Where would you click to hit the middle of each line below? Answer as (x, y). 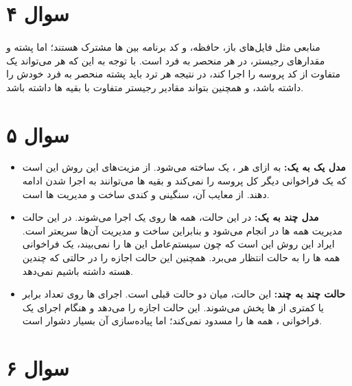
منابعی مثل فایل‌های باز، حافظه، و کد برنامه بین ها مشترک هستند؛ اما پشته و (163, 46)
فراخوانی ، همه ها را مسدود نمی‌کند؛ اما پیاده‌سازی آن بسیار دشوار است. (172, 321)
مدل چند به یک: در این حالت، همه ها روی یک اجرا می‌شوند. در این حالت (171, 217)
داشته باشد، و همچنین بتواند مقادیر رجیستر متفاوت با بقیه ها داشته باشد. (155, 87)
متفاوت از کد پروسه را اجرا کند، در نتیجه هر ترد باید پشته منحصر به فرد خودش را (174, 74)
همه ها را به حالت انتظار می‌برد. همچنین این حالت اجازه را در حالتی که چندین (181, 257)
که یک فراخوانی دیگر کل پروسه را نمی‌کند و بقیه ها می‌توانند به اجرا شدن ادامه (184, 181)
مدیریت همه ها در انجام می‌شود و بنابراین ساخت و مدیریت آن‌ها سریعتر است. (182, 230)
